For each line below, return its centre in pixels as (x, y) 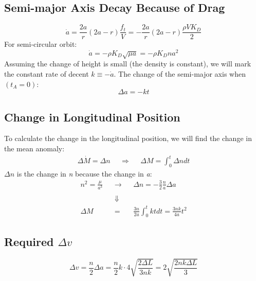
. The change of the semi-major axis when (180, 73)
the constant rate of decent (47, 73)
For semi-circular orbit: (41, 44)
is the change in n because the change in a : (84, 173)
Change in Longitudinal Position (92, 117)
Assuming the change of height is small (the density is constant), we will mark (128, 64)
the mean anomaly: (34, 148)
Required (29, 241)
